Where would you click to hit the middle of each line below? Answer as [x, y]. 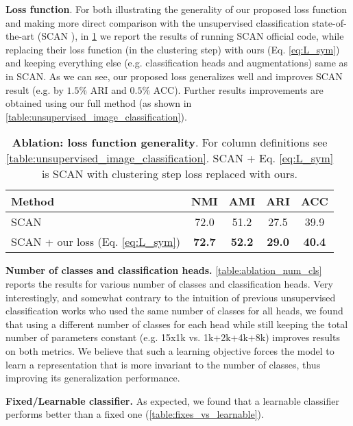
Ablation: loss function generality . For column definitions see [170, 142]
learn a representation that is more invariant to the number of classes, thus [163, 364]
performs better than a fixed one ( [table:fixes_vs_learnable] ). [135, 414]
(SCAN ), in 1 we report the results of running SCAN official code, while [191, 36]
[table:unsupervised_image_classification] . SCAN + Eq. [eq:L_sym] [170, 158]
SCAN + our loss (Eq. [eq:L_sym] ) [96, 242]
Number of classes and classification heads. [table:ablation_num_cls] [164, 270]
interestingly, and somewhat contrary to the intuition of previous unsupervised [171, 297]
